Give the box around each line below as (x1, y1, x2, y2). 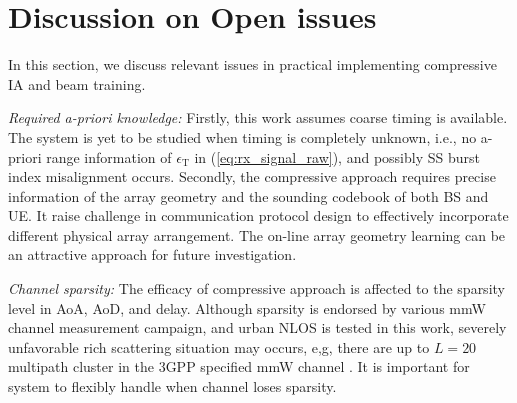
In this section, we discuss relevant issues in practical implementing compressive (8, 54, 497, 75)
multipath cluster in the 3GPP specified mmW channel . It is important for (8, 356, 470, 377)
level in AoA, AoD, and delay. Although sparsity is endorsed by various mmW (8, 297, 486, 318)
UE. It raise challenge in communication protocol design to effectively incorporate (8, 205, 509, 226)
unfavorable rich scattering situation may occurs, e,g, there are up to (8, 336, 430, 357)
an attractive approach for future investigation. (8, 244, 297, 265)
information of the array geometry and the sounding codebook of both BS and (8, 185, 489, 206)
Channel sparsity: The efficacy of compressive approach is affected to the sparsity (8, 278, 505, 299)
